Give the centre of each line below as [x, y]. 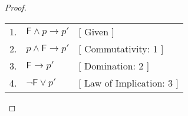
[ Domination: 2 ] [114, 65]
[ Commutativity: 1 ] [121, 48]
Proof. [16, 7]
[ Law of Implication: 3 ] [128, 82]
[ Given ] [96, 31]
